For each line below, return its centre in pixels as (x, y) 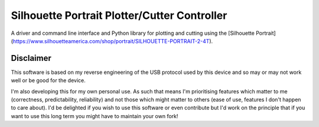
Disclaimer (31, 58)
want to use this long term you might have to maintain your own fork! (95, 116)
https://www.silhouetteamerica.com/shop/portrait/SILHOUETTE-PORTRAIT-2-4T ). (113, 41)
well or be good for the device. (48, 80)
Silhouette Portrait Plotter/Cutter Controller (119, 15)
